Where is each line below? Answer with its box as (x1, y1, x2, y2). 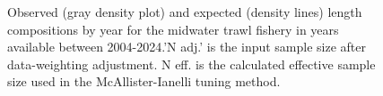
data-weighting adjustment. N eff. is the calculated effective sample (7, 54, 376, 73)
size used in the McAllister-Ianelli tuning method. (7, 72, 281, 91)
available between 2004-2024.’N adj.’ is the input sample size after (7, 37, 367, 56)
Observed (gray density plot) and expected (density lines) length (7, 3, 362, 20)
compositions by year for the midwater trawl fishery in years (7, 20, 339, 38)
